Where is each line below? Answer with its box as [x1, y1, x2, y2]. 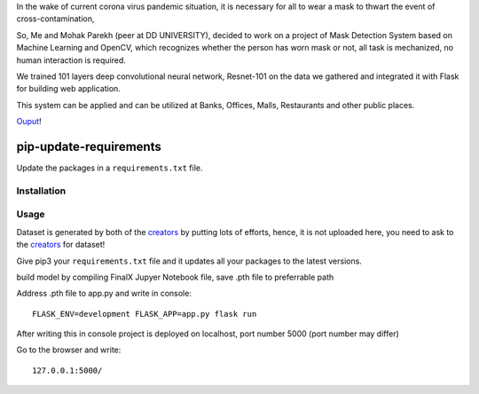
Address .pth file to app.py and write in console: [16, 288, 192, 299]
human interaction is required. [16, 54, 126, 66]
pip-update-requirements [16, 138, 161, 154]
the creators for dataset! [16, 240, 106, 250]
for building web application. [16, 83, 122, 94]
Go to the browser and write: [16, 344, 122, 355]
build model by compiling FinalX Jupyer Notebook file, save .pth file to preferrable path [16, 272, 334, 282]
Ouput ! [16, 116, 42, 127]
